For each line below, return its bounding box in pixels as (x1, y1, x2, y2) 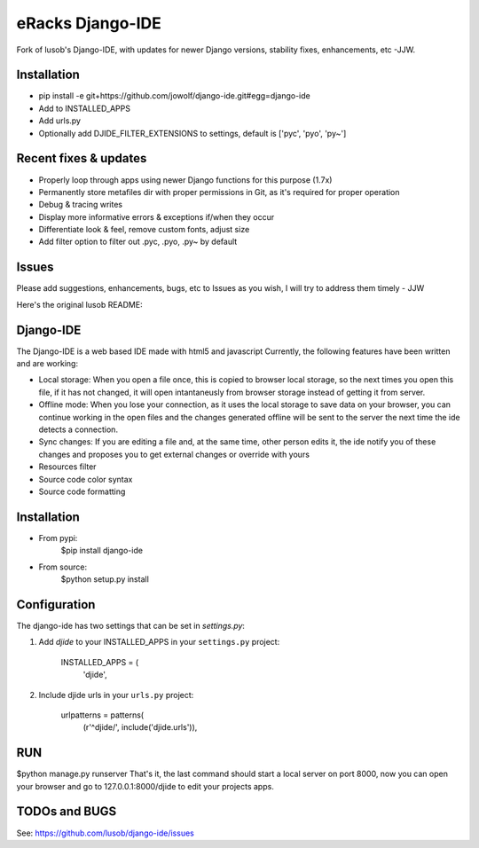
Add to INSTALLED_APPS (38, 103, 130, 114)
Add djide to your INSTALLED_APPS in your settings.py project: (38, 637, 280, 648)
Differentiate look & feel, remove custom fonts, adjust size (38, 224, 250, 235)
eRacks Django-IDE (16, 13, 161, 33)
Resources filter (38, 461, 97, 472)
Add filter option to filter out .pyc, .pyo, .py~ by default (38, 236, 238, 247)
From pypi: (38, 532, 78, 543)
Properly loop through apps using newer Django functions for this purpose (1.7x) (38, 174, 333, 185)
